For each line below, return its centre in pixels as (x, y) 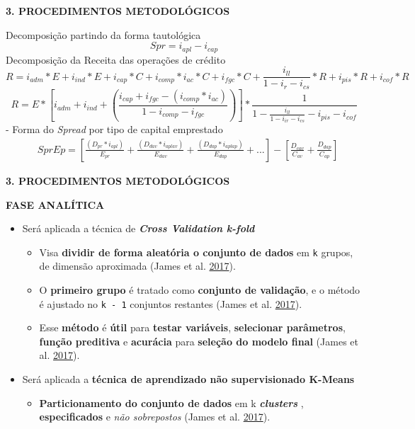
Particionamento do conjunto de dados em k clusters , (171, 402)
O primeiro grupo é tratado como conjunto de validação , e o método (200, 289)
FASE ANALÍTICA (55, 204)
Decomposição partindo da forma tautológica (103, 34)
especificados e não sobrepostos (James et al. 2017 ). (155, 417)
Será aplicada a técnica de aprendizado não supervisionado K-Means (188, 379)
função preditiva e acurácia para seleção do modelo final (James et (199, 341)
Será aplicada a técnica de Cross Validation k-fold (138, 228)
